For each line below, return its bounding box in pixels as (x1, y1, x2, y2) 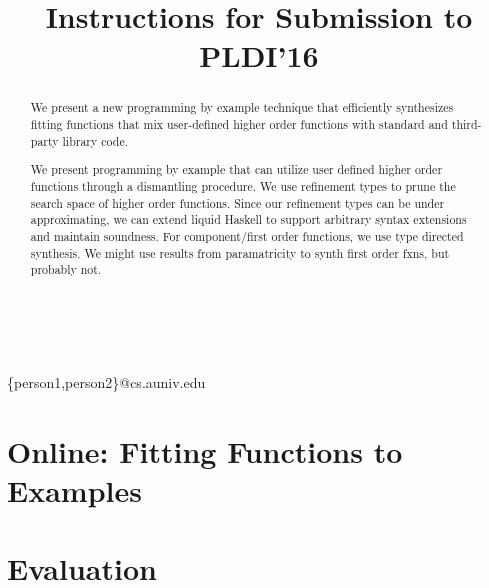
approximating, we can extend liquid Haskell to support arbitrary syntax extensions (30, 211, 467, 228)
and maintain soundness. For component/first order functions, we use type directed (30, 227, 464, 244)
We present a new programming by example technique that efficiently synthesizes (30, 99, 454, 116)
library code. (62, 132, 129, 149)
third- (451, 116, 482, 133)
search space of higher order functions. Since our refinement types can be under (30, 194, 445, 211)
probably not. (30, 261, 102, 278)
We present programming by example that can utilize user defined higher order (30, 161, 443, 178)
